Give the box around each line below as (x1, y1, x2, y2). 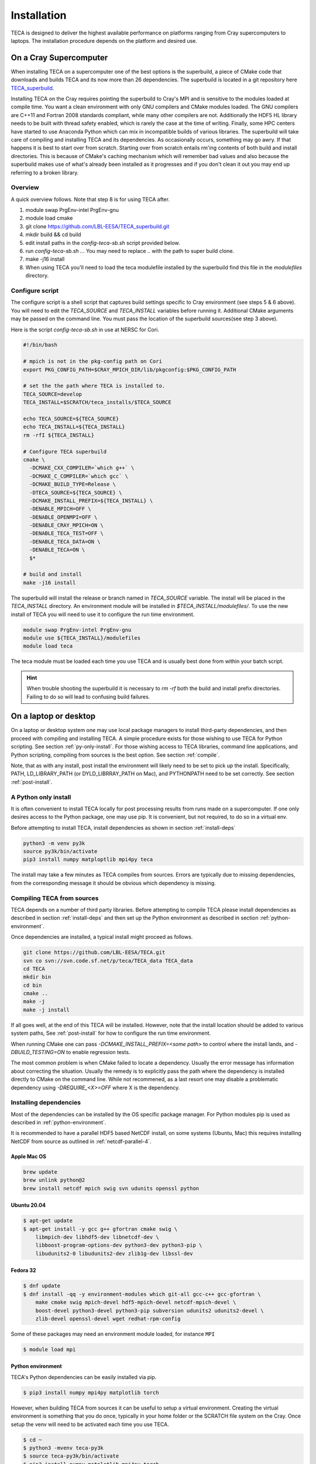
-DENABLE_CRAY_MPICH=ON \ (29, 522, 104, 529)
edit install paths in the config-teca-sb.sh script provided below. (25, 239, 180, 246)
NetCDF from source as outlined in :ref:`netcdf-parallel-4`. (11, 1138, 152, 1145)
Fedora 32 (11, 1267, 36, 1274)
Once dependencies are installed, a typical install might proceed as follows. (11, 933, 193, 940)
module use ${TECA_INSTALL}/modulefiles (23, 634, 140, 641)
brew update (23, 1168, 58, 1175)
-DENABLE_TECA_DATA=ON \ (29, 538, 101, 545)
